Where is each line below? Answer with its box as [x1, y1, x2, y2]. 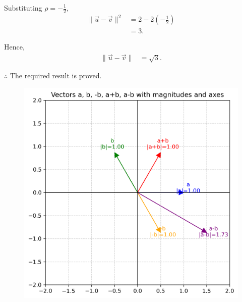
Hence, [4, 41, 25, 52]
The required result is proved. [10, 70, 102, 81]
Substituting [4, 3, 42, 13]
